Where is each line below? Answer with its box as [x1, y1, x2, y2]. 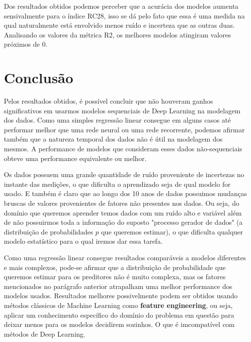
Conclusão [4, 68, 73, 88]
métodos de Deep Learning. [4, 328, 85, 339]
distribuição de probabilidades [4, 226, 93, 236]
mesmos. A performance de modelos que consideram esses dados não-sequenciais [4, 144, 242, 154]
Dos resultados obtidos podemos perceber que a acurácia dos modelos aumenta [4, 1, 239, 11]
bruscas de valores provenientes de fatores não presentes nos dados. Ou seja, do [4, 198, 239, 208]
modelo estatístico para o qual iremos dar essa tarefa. [4, 236, 163, 246]
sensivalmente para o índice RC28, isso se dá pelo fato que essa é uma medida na [4, 10, 245, 20]
